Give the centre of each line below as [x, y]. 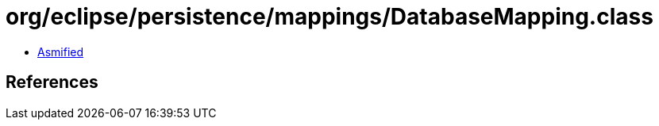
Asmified [61, 52]
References [52, 82]
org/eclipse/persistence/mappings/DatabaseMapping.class [329, 17]
